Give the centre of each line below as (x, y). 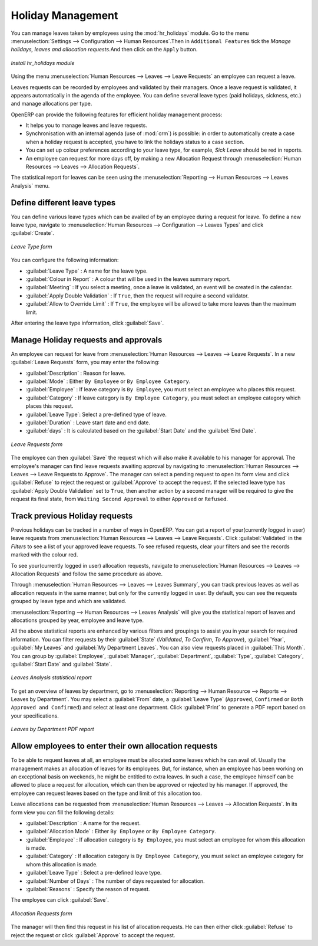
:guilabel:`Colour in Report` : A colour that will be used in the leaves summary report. (128, 279)
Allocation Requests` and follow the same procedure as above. (87, 574)
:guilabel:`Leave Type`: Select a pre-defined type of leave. (96, 414)
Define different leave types (63, 203)
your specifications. (35, 716)
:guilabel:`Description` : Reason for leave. (76, 373)
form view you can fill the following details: (63, 812)
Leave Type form (32, 246)
